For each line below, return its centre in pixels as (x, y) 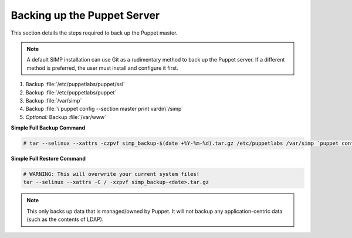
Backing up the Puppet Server (85, 15)
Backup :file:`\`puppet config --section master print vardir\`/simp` (104, 109)
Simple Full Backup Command (48, 128)
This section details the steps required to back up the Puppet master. (94, 33)
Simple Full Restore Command (48, 159)
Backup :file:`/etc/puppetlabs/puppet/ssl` (75, 84)
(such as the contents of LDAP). (65, 219)
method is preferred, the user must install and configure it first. (103, 68)
